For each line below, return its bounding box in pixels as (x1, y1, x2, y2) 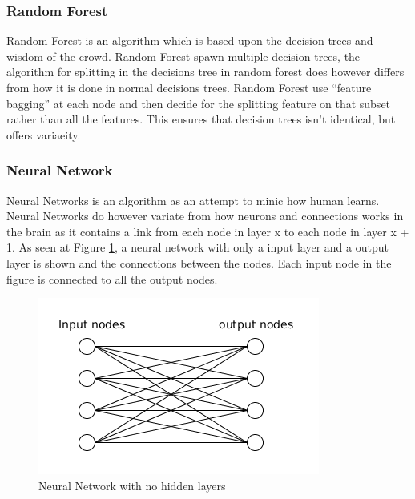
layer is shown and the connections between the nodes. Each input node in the (6, 254, 392, 271)
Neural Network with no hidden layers (38, 477, 226, 493)
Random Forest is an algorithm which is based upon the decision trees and (6, 32, 373, 49)
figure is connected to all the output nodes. (6, 270, 218, 287)
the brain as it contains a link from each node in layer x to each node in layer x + (6, 223, 409, 239)
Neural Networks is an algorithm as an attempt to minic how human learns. (6, 191, 380, 208)
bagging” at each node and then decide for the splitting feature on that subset (6, 95, 391, 111)
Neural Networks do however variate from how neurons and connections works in (6, 207, 404, 224)
